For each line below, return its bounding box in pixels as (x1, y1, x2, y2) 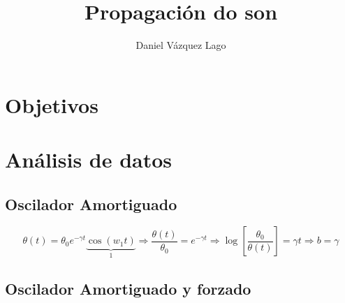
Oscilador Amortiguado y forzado (5, 278, 251, 300)
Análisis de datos (5, 145, 172, 174)
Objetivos (5, 90, 98, 119)
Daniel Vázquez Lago (135, 38, 226, 52)
